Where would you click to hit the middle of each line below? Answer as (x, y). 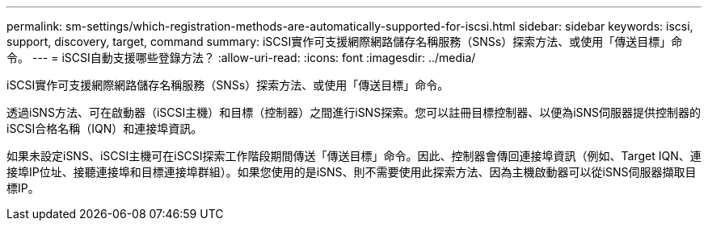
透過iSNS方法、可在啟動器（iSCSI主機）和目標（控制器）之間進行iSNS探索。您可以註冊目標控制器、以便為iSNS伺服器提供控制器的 (354, 112)
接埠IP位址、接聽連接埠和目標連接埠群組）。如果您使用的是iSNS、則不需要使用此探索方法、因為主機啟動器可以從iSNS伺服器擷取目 (352, 172)
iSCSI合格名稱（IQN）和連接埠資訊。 (105, 128)
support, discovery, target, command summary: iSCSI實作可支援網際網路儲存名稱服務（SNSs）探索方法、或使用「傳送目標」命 (345, 41)
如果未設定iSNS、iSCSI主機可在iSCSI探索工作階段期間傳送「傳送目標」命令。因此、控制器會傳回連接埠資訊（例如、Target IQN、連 (354, 156)
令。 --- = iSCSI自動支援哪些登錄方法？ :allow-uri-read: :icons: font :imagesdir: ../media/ (241, 58)
